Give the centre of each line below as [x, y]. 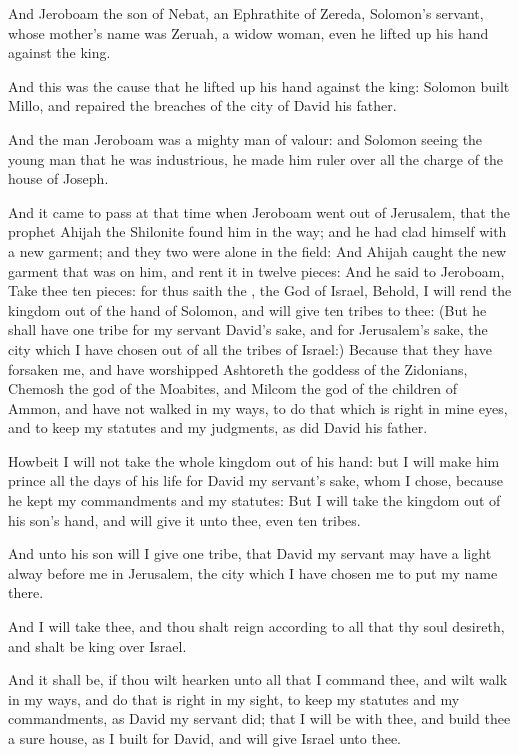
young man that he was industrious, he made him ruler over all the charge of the [256, 158]
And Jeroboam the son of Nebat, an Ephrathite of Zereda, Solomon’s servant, [246, 13]
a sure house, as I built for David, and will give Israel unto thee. [205, 738]
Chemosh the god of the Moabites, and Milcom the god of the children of [232, 388]
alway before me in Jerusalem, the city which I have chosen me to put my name [253, 572]
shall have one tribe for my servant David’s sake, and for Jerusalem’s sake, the [248, 329]
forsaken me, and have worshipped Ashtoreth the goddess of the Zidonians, [238, 368]
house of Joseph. [58, 178]
